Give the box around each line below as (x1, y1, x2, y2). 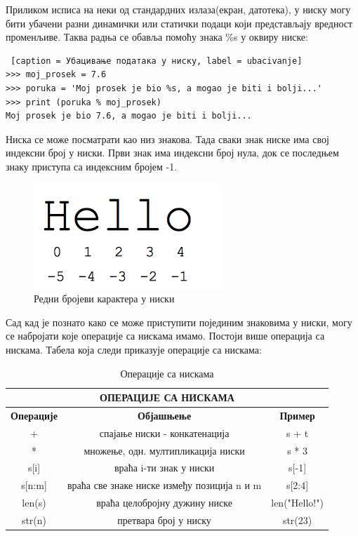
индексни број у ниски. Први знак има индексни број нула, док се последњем (6, 145, 339, 160)
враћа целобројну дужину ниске (96, 495, 232, 510)
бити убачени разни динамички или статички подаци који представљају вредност (6, 15, 353, 30)
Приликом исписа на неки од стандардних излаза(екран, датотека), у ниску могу (6, 2, 351, 16)
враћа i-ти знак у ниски (114, 460, 215, 475)
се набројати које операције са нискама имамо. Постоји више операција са (6, 328, 325, 343)
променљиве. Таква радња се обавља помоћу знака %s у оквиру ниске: (6, 29, 308, 44)
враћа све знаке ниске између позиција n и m (67, 478, 262, 493)
